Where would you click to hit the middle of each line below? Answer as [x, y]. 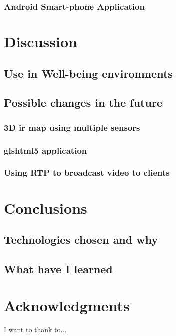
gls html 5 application [46, 150]
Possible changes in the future [83, 102]
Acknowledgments [67, 305]
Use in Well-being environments [88, 73]
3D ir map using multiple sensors [72, 127]
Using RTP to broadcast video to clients [87, 173]
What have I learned [58, 268]
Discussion [41, 42]
